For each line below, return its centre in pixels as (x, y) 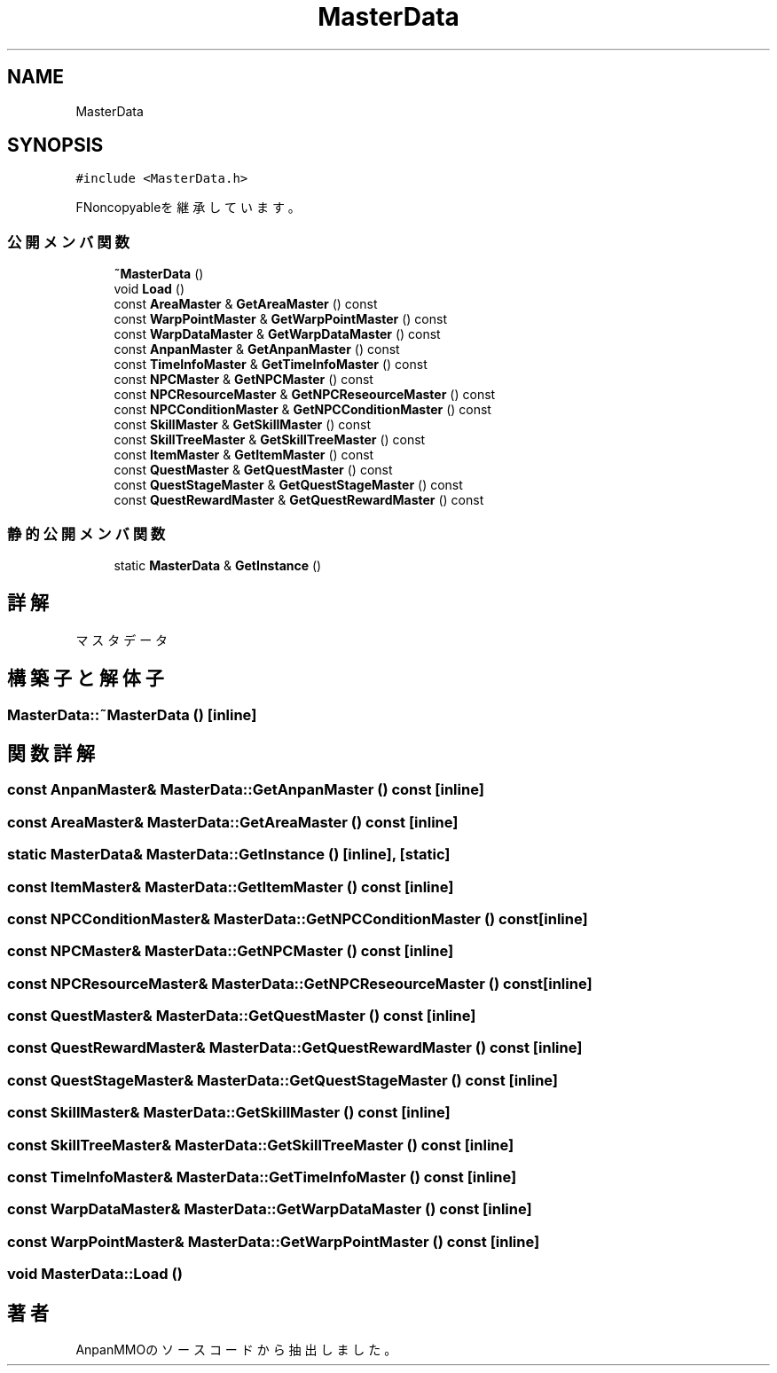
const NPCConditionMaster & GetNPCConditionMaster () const (302, 410)
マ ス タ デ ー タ (122, 639)
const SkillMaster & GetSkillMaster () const (243, 425)
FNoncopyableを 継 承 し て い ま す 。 (188, 208)
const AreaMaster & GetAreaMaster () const (246, 304)
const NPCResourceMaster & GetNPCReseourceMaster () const (305, 395)
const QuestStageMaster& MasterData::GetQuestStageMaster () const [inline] (283, 1080)
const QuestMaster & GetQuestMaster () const (253, 470)
